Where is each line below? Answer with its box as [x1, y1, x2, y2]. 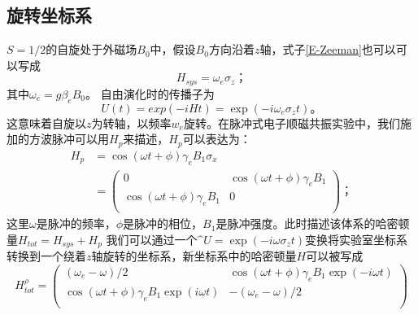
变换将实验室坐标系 [305, 230, 408, 247]
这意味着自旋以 [7, 114, 86, 131]
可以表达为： [182, 130, 251, 147]
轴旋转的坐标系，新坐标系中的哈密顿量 [91, 247, 297, 265]
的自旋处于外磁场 [46, 41, 137, 58]
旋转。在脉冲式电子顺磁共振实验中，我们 [183, 114, 400, 131]
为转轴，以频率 [91, 114, 172, 131]
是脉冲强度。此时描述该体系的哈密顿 [216, 215, 410, 232]
